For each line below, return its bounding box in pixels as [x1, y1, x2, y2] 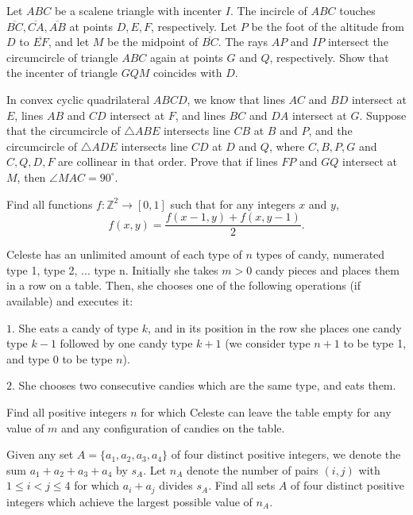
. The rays [218, 33, 268, 50]
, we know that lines [187, 90, 285, 107]
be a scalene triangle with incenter [54, 2, 222, 18]
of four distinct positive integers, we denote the [171, 446, 401, 463]
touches [339, 2, 376, 18]
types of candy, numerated [256, 246, 385, 263]
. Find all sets [208, 477, 276, 494]
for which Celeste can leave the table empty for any [141, 403, 392, 420]
